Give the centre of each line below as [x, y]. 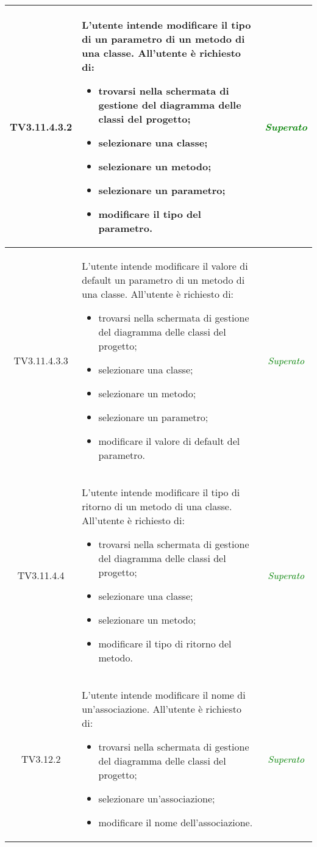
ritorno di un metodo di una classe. [157, 506]
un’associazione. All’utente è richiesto [162, 709]
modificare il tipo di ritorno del [165, 643]
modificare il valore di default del [169, 441]
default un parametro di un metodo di [163, 280]
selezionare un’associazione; [157, 798]
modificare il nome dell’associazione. [176, 822]
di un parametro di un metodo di [163, 39]
